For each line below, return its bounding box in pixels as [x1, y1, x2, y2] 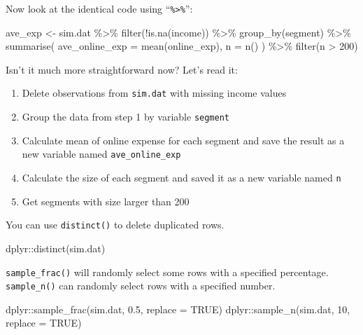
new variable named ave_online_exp [22, 146, 181, 161]
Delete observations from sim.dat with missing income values [22, 86, 287, 100]
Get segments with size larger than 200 [22, 193, 190, 208]
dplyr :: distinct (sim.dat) [6, 240, 106, 255]
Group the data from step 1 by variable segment [22, 109, 229, 124]
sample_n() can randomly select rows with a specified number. [6, 278, 276, 293]
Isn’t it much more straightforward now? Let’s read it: [6, 62, 238, 76]
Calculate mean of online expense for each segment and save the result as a [22, 132, 345, 147]
